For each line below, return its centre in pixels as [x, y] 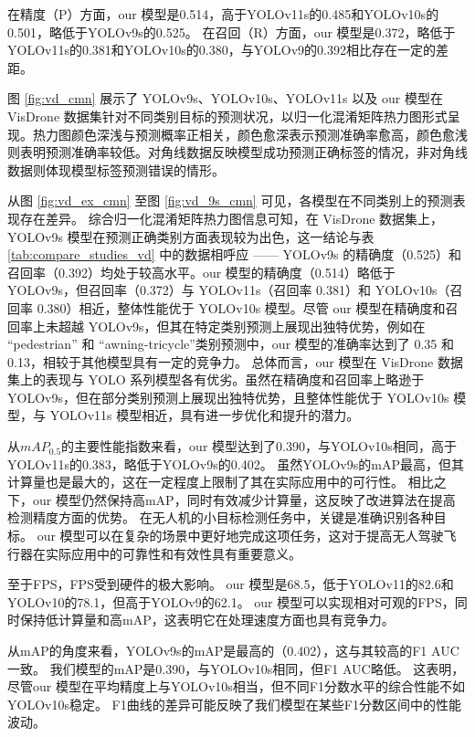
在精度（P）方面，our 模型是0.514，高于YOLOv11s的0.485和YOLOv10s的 [223, 14]
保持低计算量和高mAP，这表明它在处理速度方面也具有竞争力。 [207, 620]
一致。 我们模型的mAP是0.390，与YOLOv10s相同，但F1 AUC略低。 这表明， [236, 668]
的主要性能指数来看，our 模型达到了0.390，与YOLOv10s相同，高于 [259, 446]
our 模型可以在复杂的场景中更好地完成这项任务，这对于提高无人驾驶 [240, 536]
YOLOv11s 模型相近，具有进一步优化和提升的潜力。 [205, 415]
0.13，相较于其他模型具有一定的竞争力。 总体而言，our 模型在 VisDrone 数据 [235, 361]
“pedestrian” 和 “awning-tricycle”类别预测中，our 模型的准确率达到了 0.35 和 [231, 344]
